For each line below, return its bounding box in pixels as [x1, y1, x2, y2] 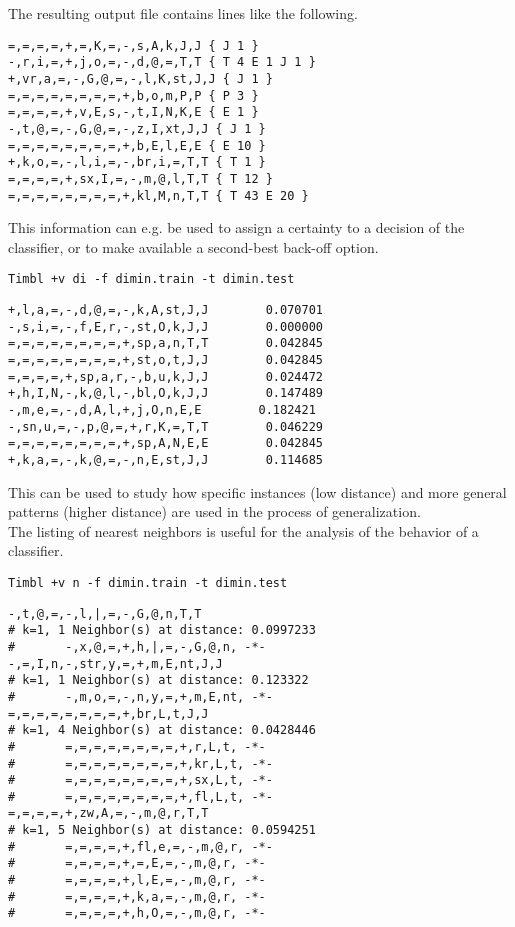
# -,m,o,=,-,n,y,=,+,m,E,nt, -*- [8, 689, 273, 704]
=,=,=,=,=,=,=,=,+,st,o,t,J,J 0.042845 [8, 352, 323, 367]
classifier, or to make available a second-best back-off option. [8, 236, 379, 257]
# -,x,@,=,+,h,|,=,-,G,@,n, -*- [8, 639, 266, 654]
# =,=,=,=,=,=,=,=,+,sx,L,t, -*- [8, 773, 273, 788]
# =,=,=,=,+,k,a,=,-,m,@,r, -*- [8, 889, 266, 904]
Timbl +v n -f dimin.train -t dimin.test [8, 575, 288, 590]
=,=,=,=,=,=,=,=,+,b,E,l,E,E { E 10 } [8, 138, 266, 153]
